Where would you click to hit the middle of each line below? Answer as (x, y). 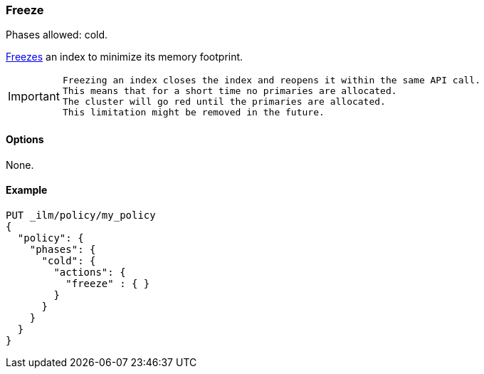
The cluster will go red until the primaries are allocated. (224, 102)
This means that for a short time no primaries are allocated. (230, 91)
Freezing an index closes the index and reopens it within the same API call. (271, 80)
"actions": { (90, 272)
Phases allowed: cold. (57, 35)
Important (34, 97)
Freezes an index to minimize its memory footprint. (125, 57)
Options (25, 139)
